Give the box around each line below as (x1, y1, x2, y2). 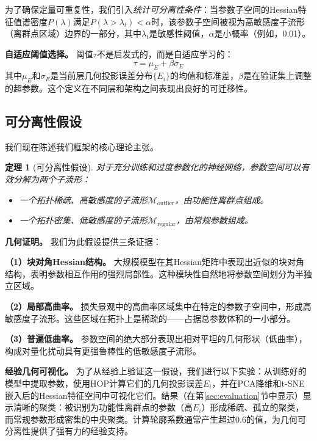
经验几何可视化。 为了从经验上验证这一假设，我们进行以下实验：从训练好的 (5, 365, 307, 377)
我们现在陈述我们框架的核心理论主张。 (5, 140, 158, 153)
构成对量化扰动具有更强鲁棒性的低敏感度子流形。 (5, 344, 201, 357)
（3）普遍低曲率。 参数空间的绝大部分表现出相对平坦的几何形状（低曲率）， (5, 332, 307, 345)
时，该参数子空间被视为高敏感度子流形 (151, 15, 305, 27)
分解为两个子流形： (13, 172, 90, 185)
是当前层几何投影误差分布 (50, 69, 153, 82)
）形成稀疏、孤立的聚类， (201, 401, 304, 414)
